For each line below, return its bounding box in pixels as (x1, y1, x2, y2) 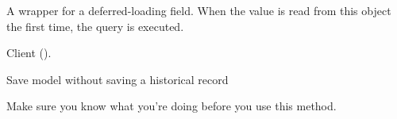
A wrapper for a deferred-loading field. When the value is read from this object (6, 2, 391, 18)
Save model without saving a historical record (6, 71, 229, 87)
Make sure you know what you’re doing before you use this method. (6, 98, 337, 114)
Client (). (6, 44, 52, 61)
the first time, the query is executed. (6, 17, 184, 34)
